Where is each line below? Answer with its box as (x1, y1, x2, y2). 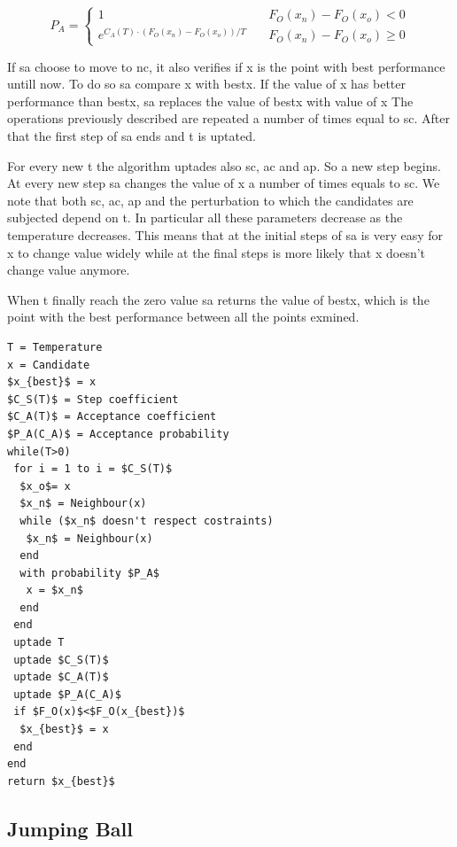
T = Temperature (7, 340, 103, 354)
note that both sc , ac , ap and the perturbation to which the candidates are (7, 190, 414, 209)
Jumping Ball (7, 814, 133, 842)
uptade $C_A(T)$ (13, 671, 109, 684)
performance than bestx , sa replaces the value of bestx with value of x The (7, 91, 414, 110)
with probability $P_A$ (19, 566, 159, 579)
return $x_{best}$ (7, 774, 115, 788)
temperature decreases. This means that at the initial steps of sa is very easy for (7, 226, 444, 244)
